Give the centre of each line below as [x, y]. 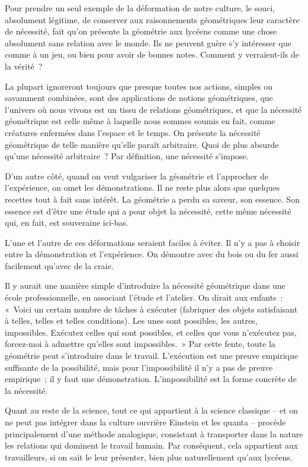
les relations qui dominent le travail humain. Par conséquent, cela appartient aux [152, 445]
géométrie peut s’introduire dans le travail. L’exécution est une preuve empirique [151, 356]
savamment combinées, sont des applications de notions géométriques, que [139, 98]
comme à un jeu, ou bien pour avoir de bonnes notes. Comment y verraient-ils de [152, 54]
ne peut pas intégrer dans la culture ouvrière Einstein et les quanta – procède [145, 422]
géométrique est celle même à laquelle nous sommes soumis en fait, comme [140, 121]
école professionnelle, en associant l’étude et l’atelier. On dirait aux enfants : [144, 297]
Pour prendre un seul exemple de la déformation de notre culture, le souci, [140, 8]
